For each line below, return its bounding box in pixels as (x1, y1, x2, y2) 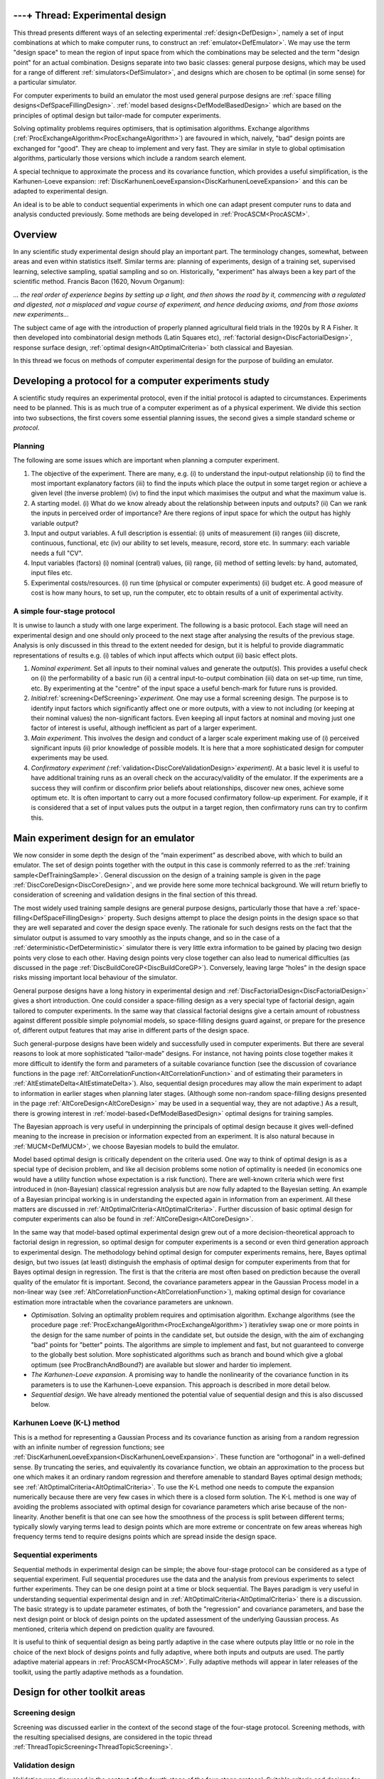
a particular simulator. (13, 78, 78, 87)
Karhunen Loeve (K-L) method (13, 1418, 120, 1428)
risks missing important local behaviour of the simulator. (13, 973, 178, 982)
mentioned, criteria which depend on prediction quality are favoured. (13, 1625, 215, 1633)
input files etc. (31, 569, 73, 577)
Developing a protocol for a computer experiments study (13, 374, 270, 387)
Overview (13, 228, 58, 241)
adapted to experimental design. (13, 187, 108, 196)
